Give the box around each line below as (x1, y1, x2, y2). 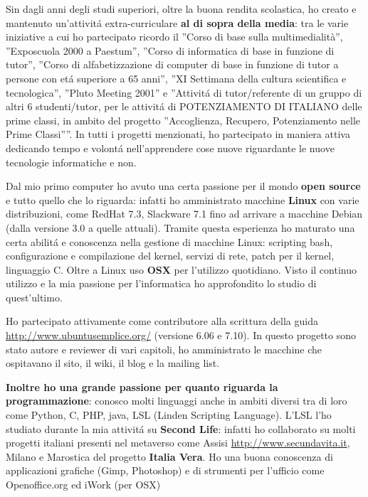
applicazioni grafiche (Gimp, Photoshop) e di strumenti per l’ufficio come (6, 463, 325, 478)
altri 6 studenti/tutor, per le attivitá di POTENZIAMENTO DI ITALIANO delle (6, 99, 362, 114)
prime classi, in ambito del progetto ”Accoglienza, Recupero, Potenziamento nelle (6, 112, 361, 127)
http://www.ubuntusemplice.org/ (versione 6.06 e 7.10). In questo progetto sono (6, 328, 357, 343)
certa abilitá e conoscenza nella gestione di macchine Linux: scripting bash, (6, 234, 333, 249)
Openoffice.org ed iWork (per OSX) (6, 477, 161, 491)
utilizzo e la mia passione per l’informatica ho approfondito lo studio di (6, 276, 317, 291)
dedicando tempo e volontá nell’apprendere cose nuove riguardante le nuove (6, 140, 335, 155)
